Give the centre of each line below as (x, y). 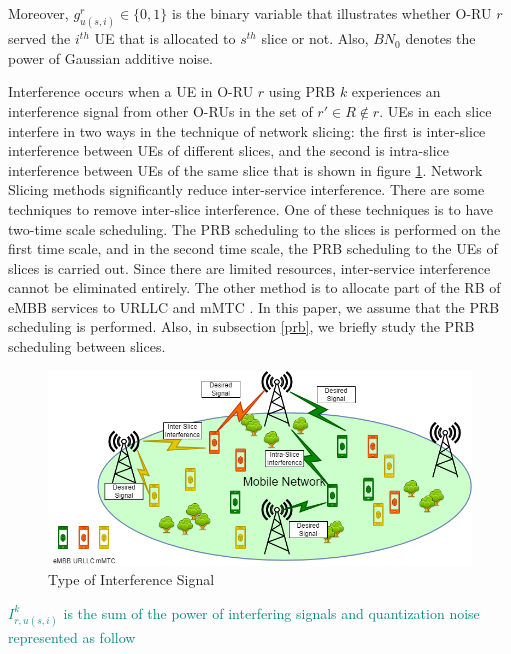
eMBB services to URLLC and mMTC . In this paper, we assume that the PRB (254, 306)
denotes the (440, 38)
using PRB (302, 91)
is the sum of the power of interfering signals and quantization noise (271, 612)
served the (39, 38)
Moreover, (38, 13)
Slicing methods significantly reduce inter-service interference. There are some (246, 189)
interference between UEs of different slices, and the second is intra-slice (228, 150)
